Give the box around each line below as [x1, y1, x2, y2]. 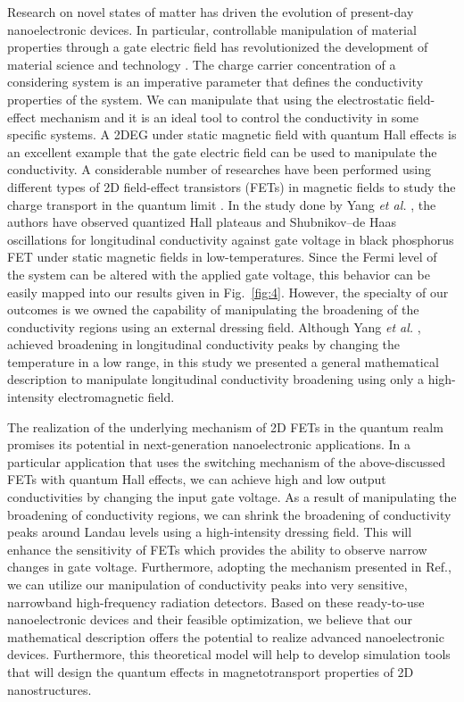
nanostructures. [7, 680, 92, 698]
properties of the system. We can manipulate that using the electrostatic [7, 89, 404, 108]
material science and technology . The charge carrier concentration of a [7, 54, 396, 73]
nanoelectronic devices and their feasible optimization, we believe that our [7, 610, 413, 629]
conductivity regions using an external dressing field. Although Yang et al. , [7, 317, 421, 336]
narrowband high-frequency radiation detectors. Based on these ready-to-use [7, 592, 425, 611]
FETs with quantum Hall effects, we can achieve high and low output [7, 470, 386, 489]
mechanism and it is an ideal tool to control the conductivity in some [39, 107, 419, 126]
